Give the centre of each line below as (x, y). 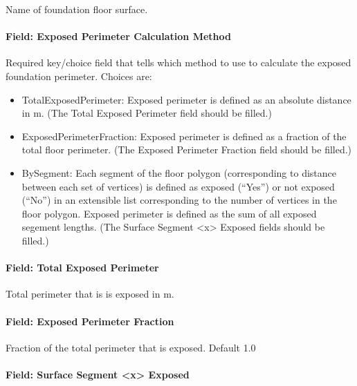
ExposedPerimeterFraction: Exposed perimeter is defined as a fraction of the (184, 136)
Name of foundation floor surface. (77, 9)
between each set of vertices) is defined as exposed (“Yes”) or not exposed (178, 186)
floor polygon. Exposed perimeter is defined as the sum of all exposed (169, 213)
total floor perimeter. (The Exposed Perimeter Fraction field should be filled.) (187, 149)
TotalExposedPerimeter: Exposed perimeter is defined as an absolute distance (186, 99)
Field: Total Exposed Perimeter (82, 268)
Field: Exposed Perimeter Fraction (90, 321)
